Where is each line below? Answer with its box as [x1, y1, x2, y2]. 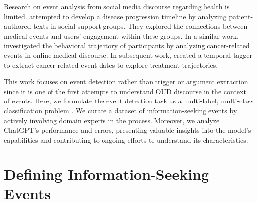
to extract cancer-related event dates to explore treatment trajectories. [4, 59, 218, 70]
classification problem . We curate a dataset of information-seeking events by [4, 105, 237, 115]
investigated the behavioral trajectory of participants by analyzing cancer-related [4, 40, 250, 51]
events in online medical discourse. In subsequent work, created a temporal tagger [4, 50, 253, 60]
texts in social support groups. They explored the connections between [33, 21, 248, 31]
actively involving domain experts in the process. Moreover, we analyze [4, 115, 220, 125]
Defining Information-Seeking [4, 163, 209, 184]
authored [4, 21, 31, 31]
